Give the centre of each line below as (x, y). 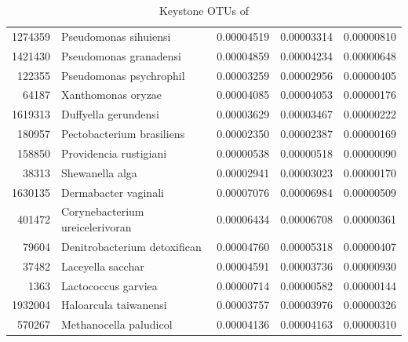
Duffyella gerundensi (110, 114)
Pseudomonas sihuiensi (116, 36)
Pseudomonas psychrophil (123, 75)
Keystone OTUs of (204, 10)
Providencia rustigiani (114, 153)
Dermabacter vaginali (113, 192)
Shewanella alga (99, 172)
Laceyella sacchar (103, 266)
